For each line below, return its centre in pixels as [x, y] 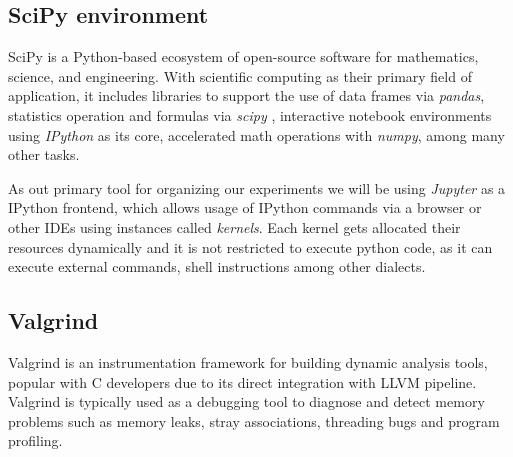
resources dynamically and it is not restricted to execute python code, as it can [250, 246]
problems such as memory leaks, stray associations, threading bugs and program [254, 420]
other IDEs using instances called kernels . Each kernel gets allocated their [234, 226]
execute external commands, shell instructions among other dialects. [217, 266]
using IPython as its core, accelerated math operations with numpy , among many [256, 134]
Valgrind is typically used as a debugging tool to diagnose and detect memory [246, 401]
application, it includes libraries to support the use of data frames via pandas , [246, 95]
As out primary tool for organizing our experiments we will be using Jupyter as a [257, 187]
